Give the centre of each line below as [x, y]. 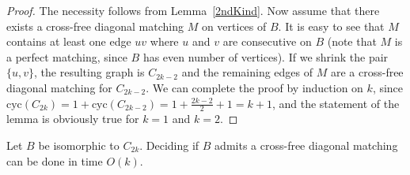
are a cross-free [367, 72]
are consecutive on [267, 41]
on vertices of [234, 26]
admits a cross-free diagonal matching [306, 145]
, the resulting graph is [89, 72]
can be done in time [55, 160]
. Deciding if [169, 145]
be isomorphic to [79, 145]
